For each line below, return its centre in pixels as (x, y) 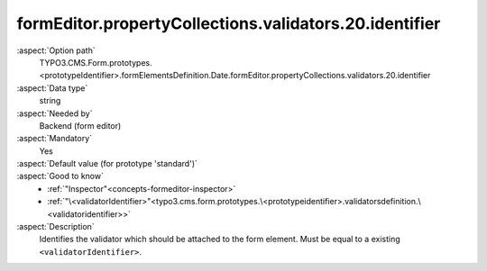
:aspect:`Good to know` (60, 176)
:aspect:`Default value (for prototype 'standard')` (107, 164)
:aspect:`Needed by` (55, 113)
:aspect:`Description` (55, 227)
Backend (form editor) (80, 125)
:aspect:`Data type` (52, 88)
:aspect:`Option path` (56, 50)
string (50, 101)
